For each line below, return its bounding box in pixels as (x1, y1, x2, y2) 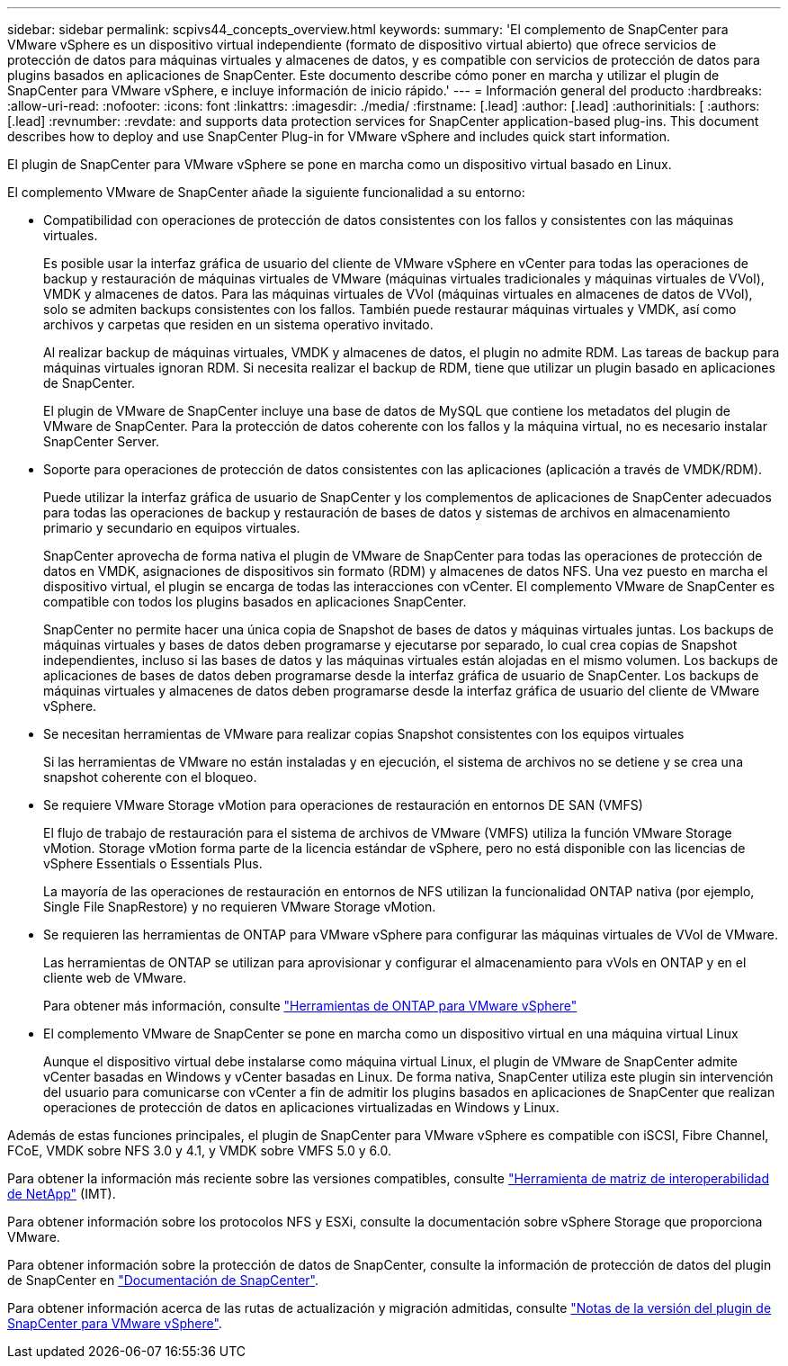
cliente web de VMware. (43, 970, 187, 985)
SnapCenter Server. (43, 434, 159, 449)
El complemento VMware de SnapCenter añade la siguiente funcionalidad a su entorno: (7, 184, 525, 200)
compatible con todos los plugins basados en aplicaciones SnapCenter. (43, 594, 467, 609)
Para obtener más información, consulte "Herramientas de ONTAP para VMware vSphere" (43, 998, 578, 1013)
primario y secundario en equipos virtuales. (43, 520, 300, 535)
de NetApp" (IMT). (7, 1186, 116, 1201)
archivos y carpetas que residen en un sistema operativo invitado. (43, 317, 434, 332)
